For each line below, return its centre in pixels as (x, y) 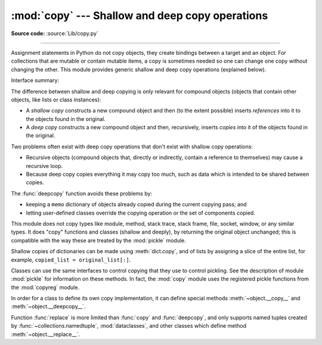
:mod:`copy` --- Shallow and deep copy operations (140, 15)
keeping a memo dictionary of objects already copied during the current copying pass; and (136, 204)
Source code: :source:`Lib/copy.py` (55, 33)
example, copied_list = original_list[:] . (71, 260)
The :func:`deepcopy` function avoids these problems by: (81, 193)
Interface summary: (35, 80)
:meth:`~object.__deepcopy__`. (48, 306)
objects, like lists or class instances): (56, 100)
